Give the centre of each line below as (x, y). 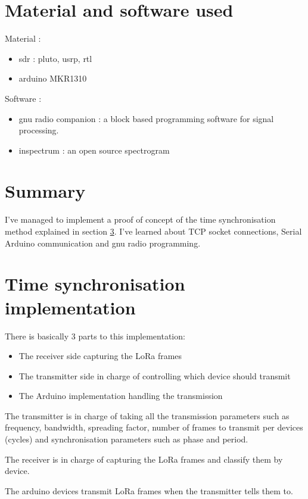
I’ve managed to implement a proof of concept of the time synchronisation (140, 219)
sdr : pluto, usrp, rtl (55, 58)
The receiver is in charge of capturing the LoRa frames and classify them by (144, 459)
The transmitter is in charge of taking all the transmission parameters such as (147, 415)
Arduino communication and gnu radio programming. (103, 243)
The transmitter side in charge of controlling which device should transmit (155, 375)
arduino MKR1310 (53, 78)
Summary (45, 191)
